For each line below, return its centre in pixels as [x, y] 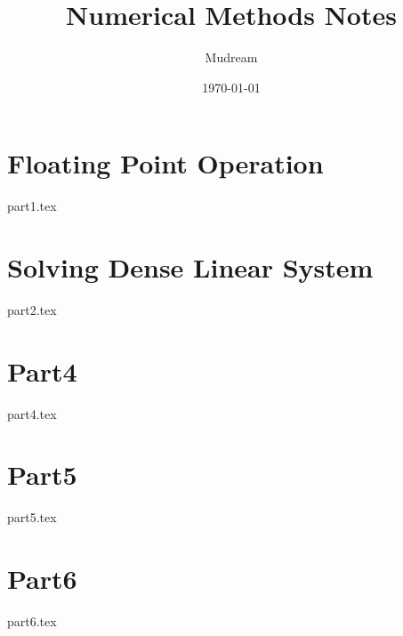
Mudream [231, 57]
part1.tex [32, 206]
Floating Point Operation [165, 163]
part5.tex [32, 517]
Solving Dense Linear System [190, 267]
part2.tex [32, 309]
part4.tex [32, 413]
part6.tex [32, 621]
